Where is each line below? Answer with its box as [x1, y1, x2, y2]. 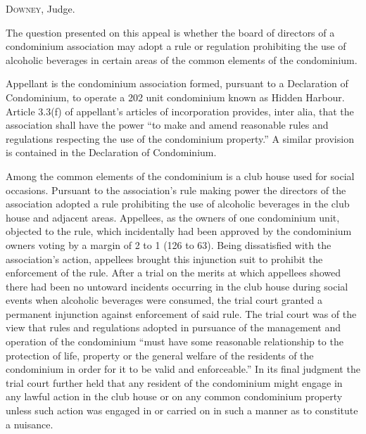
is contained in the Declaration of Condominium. [6, 145, 217, 160]
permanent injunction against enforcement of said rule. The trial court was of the [6, 306, 357, 321]
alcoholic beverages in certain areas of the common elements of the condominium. [6, 52, 358, 67]
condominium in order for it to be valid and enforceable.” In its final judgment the [6, 362, 360, 376]
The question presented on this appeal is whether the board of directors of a [6, 25, 335, 39]
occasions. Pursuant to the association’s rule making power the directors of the [6, 182, 346, 197]
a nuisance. [6, 416, 53, 431]
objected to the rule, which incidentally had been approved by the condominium [6, 224, 352, 238]
